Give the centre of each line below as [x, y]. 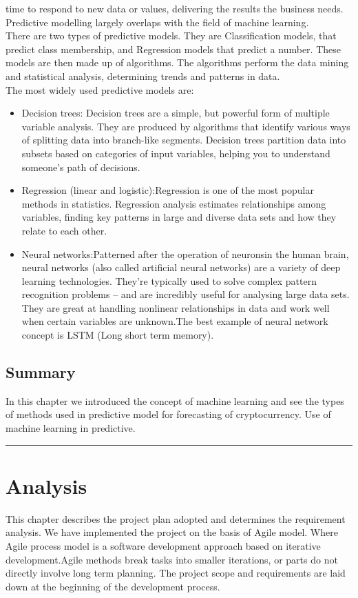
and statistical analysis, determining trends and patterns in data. [143, 76]
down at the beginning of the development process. [113, 586]
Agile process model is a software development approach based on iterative [163, 545]
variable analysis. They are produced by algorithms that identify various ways [186, 126]
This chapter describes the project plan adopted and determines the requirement [176, 518]
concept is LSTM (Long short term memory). [118, 335]
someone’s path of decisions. [81, 167]
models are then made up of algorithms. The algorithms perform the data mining [177, 62]
